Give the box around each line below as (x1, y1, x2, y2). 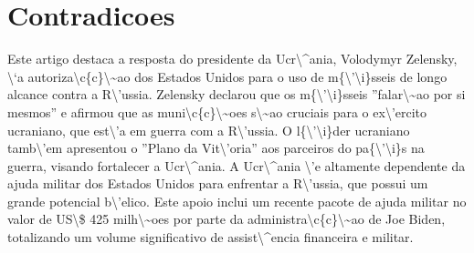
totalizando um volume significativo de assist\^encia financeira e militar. (7, 228, 414, 247)
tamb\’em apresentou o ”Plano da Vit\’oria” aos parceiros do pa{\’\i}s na (7, 138, 425, 157)
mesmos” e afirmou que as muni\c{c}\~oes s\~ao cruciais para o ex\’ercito (7, 102, 427, 121)
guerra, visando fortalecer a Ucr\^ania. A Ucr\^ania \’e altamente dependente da (7, 156, 466, 175)
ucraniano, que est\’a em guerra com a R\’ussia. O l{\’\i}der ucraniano (7, 120, 410, 139)
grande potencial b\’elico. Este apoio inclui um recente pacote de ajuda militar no (7, 191, 467, 210)
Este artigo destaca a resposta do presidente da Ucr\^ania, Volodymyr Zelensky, (7, 49, 458, 68)
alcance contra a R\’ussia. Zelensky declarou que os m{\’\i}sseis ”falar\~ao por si (7, 85, 466, 104)
